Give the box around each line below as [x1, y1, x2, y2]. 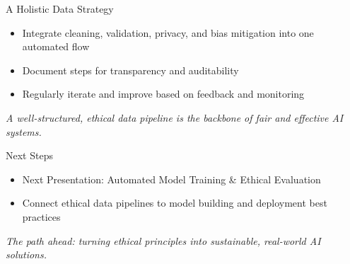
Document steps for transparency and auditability [22, 62, 239, 77]
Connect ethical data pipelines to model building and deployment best [22, 195, 327, 210]
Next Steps [6, 148, 53, 163]
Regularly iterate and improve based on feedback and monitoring [22, 86, 305, 101]
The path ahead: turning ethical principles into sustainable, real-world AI [6, 233, 321, 248]
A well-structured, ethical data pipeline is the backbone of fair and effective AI [6, 110, 344, 125]
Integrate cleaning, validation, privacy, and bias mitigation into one [22, 25, 314, 40]
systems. [6, 124, 42, 139]
